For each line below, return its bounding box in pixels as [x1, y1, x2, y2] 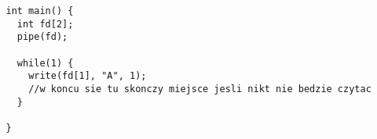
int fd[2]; [16, 18, 74, 30]
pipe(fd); [16, 31, 68, 43]
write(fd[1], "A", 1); [28, 70, 147, 82]
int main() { [5, 5, 74, 16]
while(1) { [16, 57, 74, 69]
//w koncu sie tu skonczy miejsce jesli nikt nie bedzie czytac [28, 83, 372, 94]
